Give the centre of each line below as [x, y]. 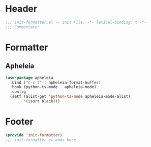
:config [18, 92]
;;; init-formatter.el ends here [41, 140]
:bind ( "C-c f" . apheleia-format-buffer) [55, 82]
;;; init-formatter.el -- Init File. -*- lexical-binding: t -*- [76, 22]
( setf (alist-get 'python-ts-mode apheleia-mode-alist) [70, 97]
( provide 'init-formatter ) [34, 135]
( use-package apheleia [29, 78]
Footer [20, 122]
